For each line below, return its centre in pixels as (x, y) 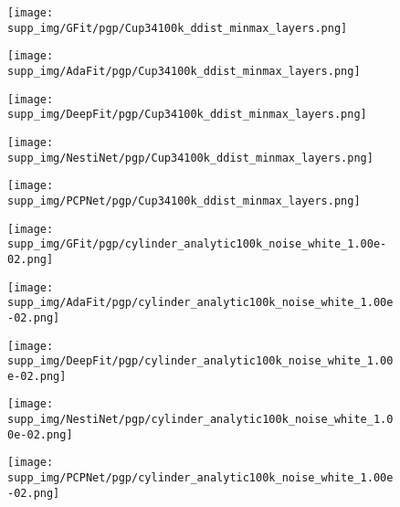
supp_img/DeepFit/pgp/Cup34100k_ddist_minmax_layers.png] (187, 115)
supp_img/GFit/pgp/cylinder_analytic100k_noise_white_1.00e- (197, 244)
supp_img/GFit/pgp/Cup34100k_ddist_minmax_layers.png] (178, 28)
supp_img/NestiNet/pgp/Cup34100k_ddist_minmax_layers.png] (190, 158)
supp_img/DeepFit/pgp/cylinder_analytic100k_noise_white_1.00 (200, 361)
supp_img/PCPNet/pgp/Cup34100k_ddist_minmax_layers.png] (184, 201)
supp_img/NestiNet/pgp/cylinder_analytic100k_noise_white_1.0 (200, 420)
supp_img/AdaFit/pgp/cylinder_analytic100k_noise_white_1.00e (200, 303)
